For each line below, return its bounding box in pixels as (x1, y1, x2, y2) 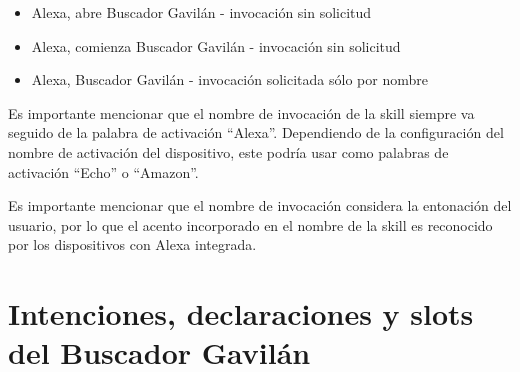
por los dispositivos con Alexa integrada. (8, 234, 257, 255)
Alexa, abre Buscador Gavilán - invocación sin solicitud (31, 2, 372, 22)
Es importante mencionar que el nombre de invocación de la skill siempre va (8, 102, 475, 123)
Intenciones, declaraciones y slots (8, 293, 474, 334)
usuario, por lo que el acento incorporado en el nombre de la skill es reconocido (8, 214, 493, 235)
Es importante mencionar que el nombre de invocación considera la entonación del (8, 195, 512, 216)
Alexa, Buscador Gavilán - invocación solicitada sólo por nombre (31, 69, 428, 90)
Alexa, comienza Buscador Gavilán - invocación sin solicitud (31, 35, 401, 56)
